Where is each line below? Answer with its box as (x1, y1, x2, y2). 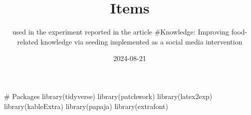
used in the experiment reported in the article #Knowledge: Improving (12, 26, 230, 37)
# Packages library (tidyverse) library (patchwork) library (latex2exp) (4, 90, 213, 101)
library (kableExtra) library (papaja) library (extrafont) (4, 100, 168, 111)
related (17, 36, 38, 46)
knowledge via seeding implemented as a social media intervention (40, 36, 243, 46)
